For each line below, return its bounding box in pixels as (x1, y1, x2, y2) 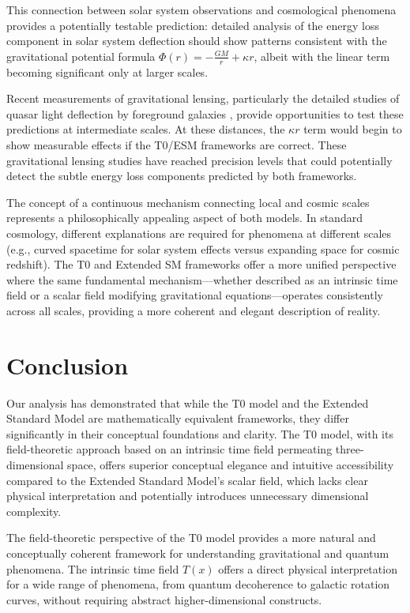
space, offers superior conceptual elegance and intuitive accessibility (67, 457, 394, 473)
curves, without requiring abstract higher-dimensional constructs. (6, 591, 322, 607)
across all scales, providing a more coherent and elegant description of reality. (6, 302, 381, 318)
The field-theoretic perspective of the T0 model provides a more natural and (6, 529, 376, 546)
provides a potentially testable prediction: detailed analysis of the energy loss (6, 17, 379, 33)
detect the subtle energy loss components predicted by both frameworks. (6, 167, 357, 184)
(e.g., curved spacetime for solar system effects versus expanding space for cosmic (6, 240, 400, 257)
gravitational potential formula (6, 47, 156, 64)
